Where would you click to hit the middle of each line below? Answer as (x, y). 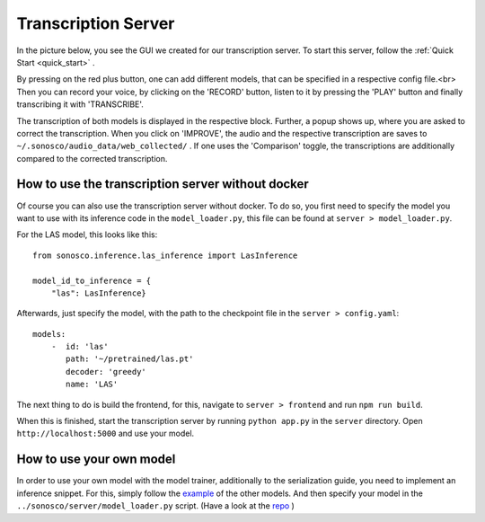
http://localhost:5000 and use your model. (106, 434)
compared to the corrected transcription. (92, 158)
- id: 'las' (79, 347)
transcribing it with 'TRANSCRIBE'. (80, 104)
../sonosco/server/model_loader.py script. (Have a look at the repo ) (156, 506)
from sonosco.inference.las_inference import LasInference (165, 255)
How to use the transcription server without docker (163, 184)
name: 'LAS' (92, 385)
